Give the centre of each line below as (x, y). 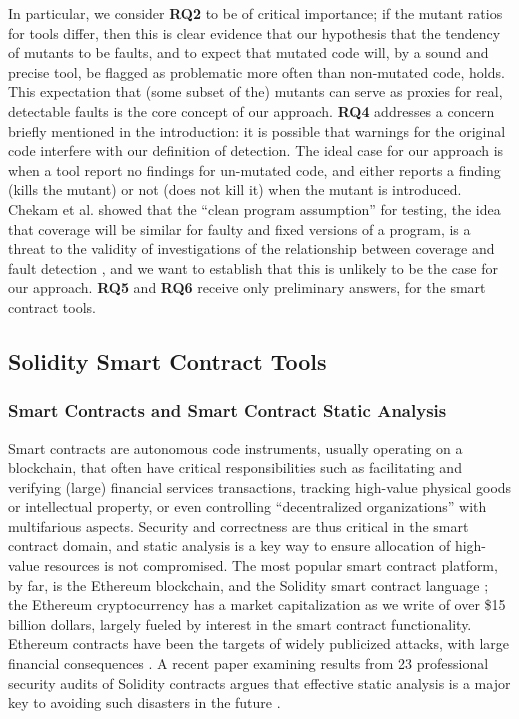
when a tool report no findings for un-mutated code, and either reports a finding (254, 169)
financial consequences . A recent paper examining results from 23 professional (248, 663)
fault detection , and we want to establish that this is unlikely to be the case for (253, 267)
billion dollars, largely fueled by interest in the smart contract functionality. (240, 623)
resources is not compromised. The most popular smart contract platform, (271, 565)
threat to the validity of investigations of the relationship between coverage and (251, 248)
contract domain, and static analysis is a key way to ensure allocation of (229, 545)
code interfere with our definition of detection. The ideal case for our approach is (256, 150)
